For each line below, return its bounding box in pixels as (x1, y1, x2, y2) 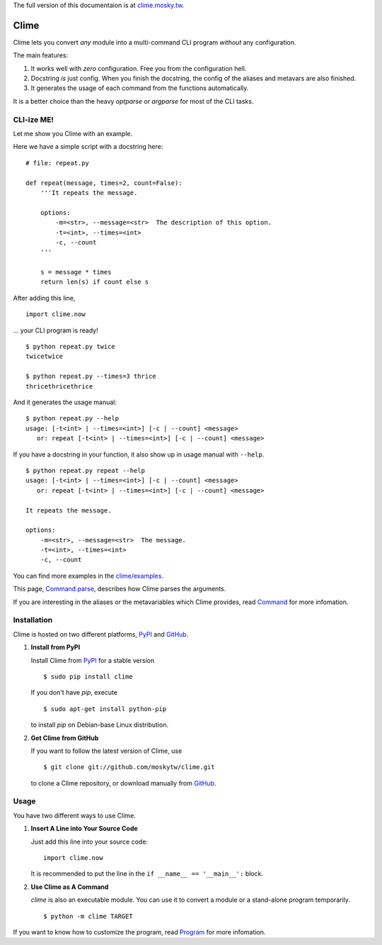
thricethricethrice (25, 382, 93, 390)
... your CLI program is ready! (13, 326, 98, 335)
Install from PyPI (30, 643, 81, 652)
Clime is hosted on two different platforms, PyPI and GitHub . (13, 630, 189, 638)
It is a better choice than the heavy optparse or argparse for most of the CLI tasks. (13, 96, 254, 106)
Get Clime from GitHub (30, 734, 99, 742)
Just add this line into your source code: (30, 837, 149, 846)
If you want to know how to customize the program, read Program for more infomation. (13, 927, 266, 936)
